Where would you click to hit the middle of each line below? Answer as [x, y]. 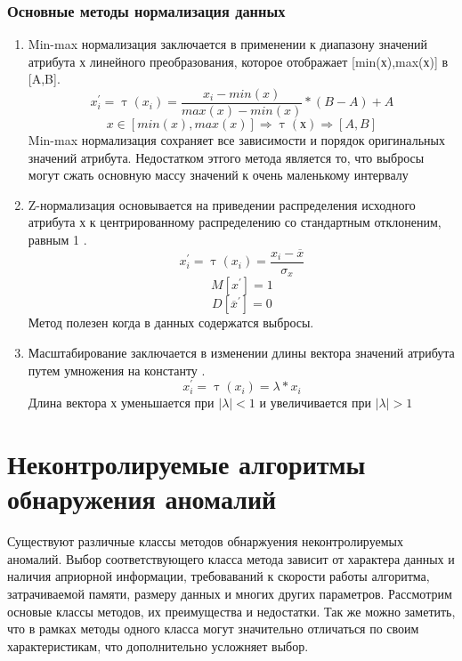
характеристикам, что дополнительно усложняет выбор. [158, 645]
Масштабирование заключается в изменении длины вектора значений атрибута [241, 352]
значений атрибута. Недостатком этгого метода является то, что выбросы [226, 157]
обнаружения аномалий [142, 499]
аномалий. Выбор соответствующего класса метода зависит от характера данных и [231, 558]
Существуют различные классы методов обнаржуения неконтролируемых [205, 541]
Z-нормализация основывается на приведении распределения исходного [222, 204]
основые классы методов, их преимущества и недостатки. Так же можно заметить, [231, 611]
